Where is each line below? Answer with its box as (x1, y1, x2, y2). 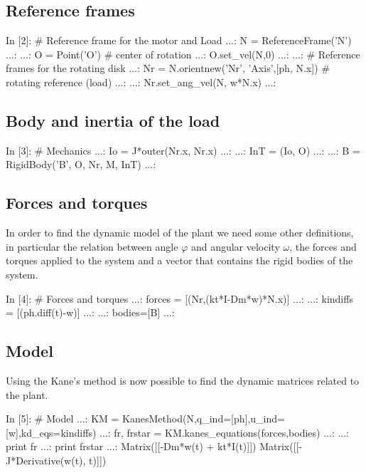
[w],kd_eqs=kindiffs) (6, 425, 97, 440)
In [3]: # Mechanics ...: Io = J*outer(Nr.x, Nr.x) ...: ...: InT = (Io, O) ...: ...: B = (6, 142, 360, 157)
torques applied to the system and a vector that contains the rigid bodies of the (6, 253, 353, 268)
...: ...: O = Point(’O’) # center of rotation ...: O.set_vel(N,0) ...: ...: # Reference (6, 46, 360, 61)
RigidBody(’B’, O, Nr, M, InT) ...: (6, 157, 156, 172)
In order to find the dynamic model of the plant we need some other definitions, (6, 225, 354, 240)
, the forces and (289, 239, 357, 254)
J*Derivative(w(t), (6, 452, 86, 467)
